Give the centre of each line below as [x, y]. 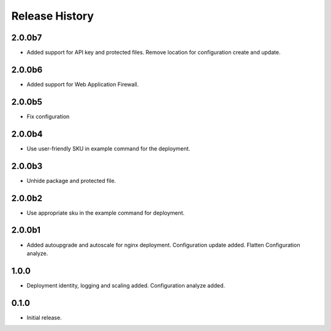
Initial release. [44, 318]
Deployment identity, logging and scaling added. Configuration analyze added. [126, 285]
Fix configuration [48, 116]
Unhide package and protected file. [71, 180]
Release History [53, 16]
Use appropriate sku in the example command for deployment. [106, 213]
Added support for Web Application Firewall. [83, 84]
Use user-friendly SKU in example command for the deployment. [108, 148]
